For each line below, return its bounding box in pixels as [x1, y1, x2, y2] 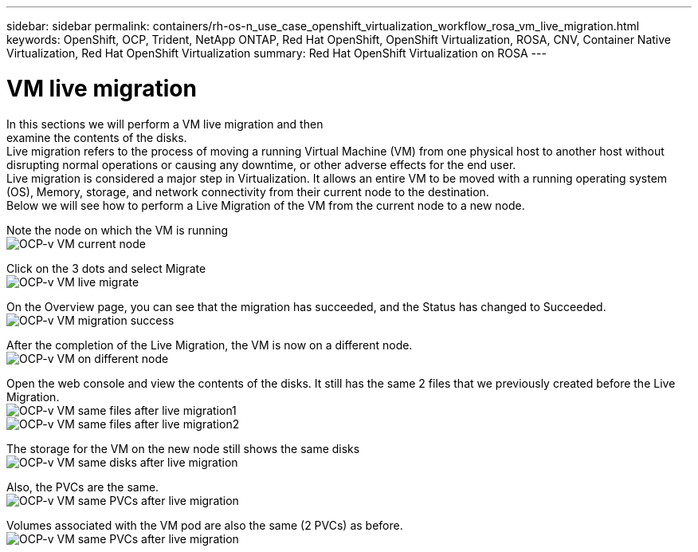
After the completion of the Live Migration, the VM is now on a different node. [6, 337, 413, 352]
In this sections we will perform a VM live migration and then [6, 116, 324, 131]
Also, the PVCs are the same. [6, 479, 159, 494]
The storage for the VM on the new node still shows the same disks [6, 441, 360, 455]
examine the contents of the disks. [6, 130, 187, 144]
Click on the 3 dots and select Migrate [6, 261, 206, 275]
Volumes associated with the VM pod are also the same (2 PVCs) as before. [6, 518, 403, 532]
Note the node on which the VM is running [6, 223, 228, 237]
